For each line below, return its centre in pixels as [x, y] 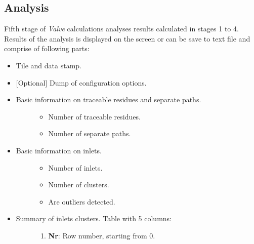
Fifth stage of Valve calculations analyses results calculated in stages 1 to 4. [121, 29]
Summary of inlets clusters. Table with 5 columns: [94, 218]
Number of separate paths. [90, 133]
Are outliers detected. [82, 201]
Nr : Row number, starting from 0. [102, 235]
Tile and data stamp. [49, 65]
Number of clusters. [79, 185]
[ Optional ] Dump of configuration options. [81, 82]
